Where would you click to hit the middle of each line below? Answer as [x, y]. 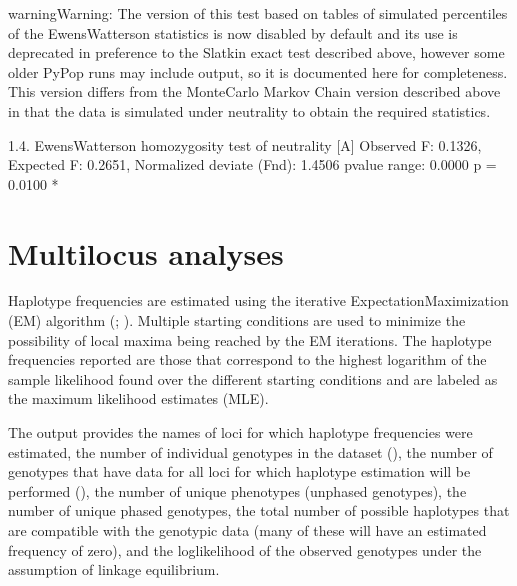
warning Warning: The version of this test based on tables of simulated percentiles [258, 13]
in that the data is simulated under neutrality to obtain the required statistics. [249, 110]
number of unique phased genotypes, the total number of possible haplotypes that [259, 510]
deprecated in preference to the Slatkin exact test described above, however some [256, 52]
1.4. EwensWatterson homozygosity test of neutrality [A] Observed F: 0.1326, [245, 144]
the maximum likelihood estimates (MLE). [138, 398]
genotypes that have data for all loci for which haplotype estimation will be [239, 471]
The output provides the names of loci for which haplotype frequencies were [240, 432]
